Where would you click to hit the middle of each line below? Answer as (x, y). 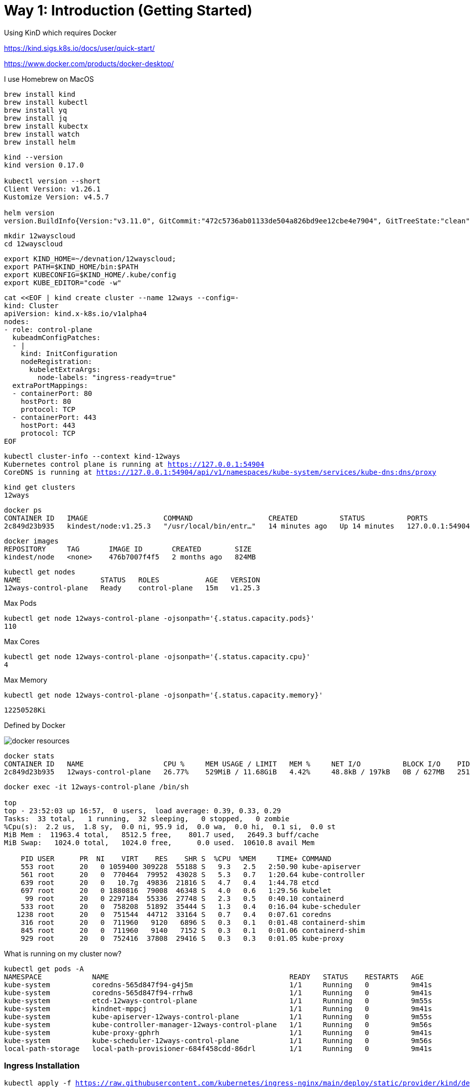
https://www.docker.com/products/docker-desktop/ (89, 63)
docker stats (29, 756)
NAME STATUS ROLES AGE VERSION (132, 580)
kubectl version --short (52, 181)
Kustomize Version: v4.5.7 (57, 197)
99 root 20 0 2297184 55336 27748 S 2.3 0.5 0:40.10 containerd (184, 898)
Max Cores (22, 641)
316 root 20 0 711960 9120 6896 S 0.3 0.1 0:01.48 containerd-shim (193, 922)
